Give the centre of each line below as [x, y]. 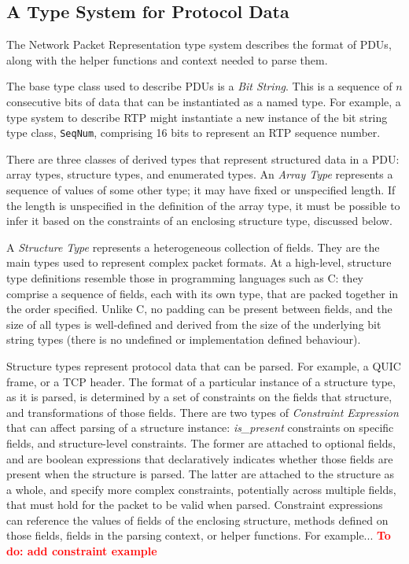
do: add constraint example [82, 551]
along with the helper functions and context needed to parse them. [167, 59]
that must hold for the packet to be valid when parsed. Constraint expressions [195, 505]
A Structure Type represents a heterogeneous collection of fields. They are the [193, 247]
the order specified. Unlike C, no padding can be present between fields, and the [199, 309]
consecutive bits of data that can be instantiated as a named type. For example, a [204, 101]
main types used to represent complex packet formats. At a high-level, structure [199, 262]
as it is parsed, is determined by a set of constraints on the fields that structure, [199, 397]
